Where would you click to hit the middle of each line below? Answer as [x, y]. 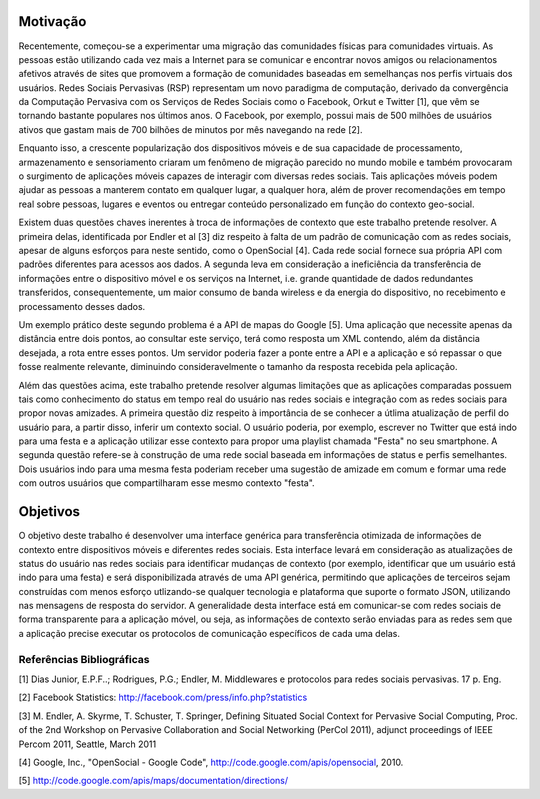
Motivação [52, 21]
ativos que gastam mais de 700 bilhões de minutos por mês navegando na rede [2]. [190, 129]
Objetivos [49, 511]
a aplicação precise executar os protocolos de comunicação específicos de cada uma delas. [209, 633]
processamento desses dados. [82, 306]
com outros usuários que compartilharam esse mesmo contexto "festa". [166, 483]
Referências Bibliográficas [84, 659]
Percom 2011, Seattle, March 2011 [87, 744]
